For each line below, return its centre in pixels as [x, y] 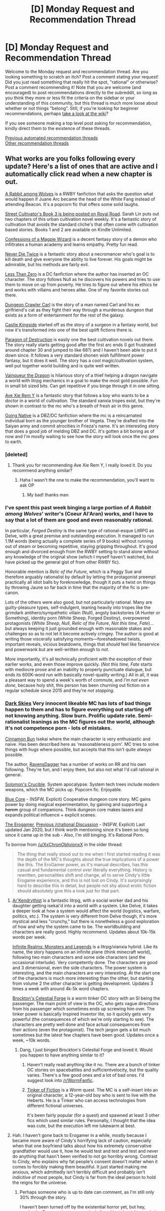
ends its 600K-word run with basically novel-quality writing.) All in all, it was [82, 675]
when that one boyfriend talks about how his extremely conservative [82, 1146]
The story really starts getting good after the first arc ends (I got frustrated [81, 345]
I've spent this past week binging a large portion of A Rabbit [78, 507]
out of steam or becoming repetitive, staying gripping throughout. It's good [81, 546]
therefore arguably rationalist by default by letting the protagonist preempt [81, 577]
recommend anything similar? [42, 471]
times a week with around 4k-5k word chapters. [61, 988]
